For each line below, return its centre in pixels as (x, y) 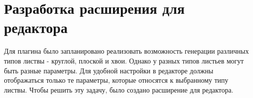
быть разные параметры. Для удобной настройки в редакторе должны (109, 70)
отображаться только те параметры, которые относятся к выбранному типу (116, 80)
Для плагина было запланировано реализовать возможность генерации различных (126, 51)
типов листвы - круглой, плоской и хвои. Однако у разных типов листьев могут (124, 60)
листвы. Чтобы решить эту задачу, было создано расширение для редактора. (119, 89)
